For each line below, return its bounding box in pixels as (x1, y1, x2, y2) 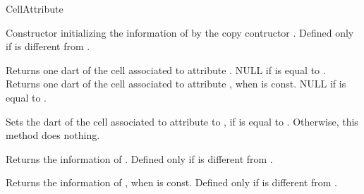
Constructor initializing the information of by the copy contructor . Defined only (6, 25, 354, 40)
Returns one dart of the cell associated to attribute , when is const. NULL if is (6, 76, 346, 91)
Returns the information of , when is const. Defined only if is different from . (6, 175, 337, 190)
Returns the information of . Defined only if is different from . (6, 151, 273, 166)
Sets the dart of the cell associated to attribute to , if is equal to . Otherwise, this (6, 114, 358, 128)
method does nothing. (6, 128, 100, 143)
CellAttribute (6, 1, 63, 16)
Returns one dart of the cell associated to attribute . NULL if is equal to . (6, 62, 326, 77)
